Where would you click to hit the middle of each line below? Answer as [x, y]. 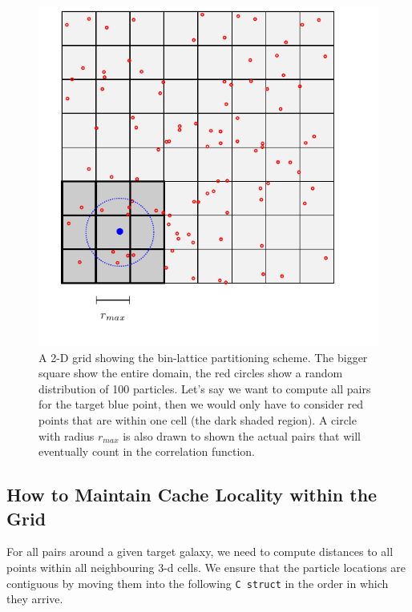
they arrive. [35, 599]
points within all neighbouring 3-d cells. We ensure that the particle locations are [206, 567]
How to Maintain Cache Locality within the [192, 495]
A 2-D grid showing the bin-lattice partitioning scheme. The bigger [203, 357]
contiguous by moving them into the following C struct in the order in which [198, 583]
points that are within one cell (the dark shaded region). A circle [198, 419]
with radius [67, 435]
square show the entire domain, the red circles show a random [191, 373]
